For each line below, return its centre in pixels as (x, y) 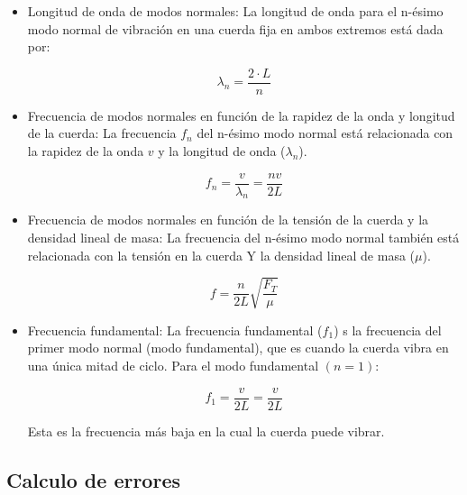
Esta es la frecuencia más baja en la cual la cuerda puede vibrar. (206, 431)
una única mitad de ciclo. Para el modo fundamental (173, 365)
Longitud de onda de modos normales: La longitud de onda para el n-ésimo (235, 11)
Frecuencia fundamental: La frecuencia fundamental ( (175, 330)
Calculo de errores (93, 479)
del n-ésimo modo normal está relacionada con (325, 133)
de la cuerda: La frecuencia (102, 133)
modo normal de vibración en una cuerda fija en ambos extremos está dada (235, 28)
